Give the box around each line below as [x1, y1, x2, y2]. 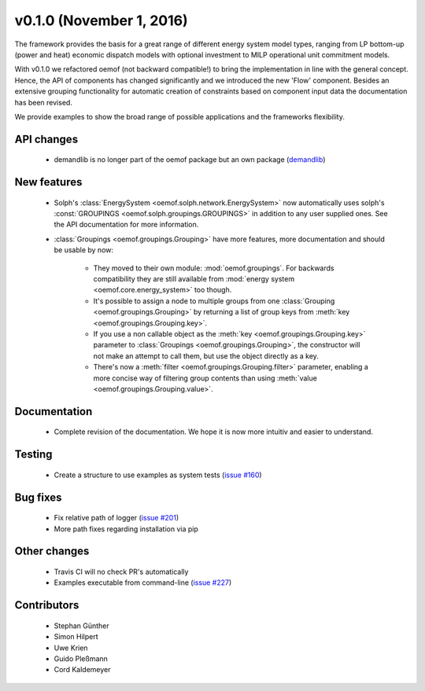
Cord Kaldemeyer [54, 665, 111, 674]
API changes [14, 132, 79, 145]
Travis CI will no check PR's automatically [54, 567, 189, 576]
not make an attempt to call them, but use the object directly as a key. [93, 351, 319, 361]
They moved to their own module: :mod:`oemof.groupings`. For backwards [93, 263, 334, 273]
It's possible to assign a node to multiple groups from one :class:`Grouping [93, 296, 335, 306]
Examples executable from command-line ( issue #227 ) [54, 578, 232, 587]
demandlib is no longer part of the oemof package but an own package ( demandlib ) [54, 155, 326, 164]
